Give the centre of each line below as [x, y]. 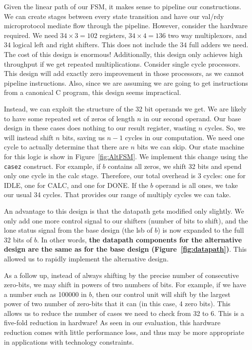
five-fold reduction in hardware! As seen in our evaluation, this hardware [112, 322]
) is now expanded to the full [201, 230]
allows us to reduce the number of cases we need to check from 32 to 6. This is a [124, 313]
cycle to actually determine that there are [66, 147]
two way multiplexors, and [207, 35]
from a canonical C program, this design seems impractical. [93, 92]
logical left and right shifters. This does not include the [95, 45]
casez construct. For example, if [52, 166]
